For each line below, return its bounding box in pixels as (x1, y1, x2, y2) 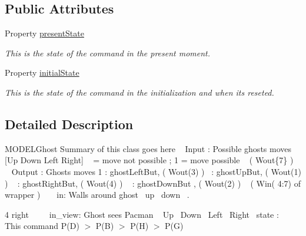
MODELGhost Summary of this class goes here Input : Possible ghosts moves (5, 142, 292, 154)
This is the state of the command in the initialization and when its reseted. (5, 86, 274, 98)
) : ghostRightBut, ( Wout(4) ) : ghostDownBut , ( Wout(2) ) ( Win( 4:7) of (5, 177, 301, 189)
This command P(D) (5, 220, 79, 232)
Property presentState (5, 27, 84, 39)
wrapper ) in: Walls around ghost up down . (5, 188, 189, 201)
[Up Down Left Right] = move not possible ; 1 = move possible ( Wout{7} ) (5, 154, 294, 166)
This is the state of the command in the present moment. (5, 46, 211, 59)
